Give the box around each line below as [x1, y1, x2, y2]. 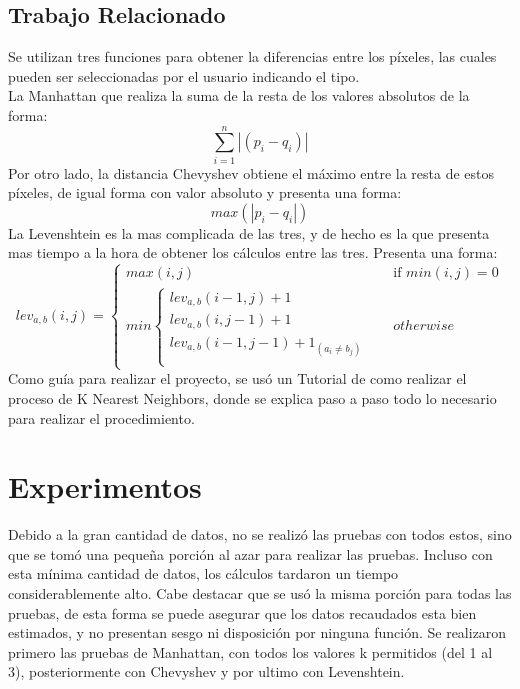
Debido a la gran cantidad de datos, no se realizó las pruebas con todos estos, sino [8, 524, 512, 545]
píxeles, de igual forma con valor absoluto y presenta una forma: [8, 182, 402, 203]
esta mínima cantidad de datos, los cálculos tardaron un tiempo [8, 563, 399, 584]
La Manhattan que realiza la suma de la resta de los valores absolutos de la [8, 85, 470, 106]
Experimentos [8, 466, 202, 507]
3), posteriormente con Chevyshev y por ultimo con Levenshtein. [8, 661, 405, 682]
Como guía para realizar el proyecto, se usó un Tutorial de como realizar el [8, 368, 467, 389]
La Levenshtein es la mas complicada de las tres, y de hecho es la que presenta [8, 222, 490, 243]
